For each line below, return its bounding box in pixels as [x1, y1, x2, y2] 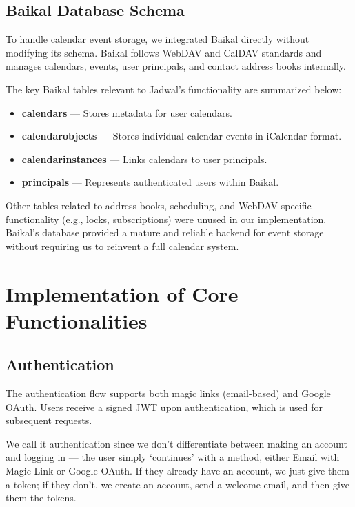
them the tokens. [6, 490, 77, 505]
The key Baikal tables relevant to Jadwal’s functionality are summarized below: [6, 82, 342, 96]
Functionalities [6, 306, 148, 334]
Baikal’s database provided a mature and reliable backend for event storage [6, 225, 324, 240]
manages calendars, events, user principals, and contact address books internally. [6, 59, 346, 73]
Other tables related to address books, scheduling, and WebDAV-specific [6, 198, 312, 212]
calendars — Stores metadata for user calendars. [21, 105, 232, 119]
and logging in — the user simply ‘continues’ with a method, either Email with [6, 450, 340, 464]
